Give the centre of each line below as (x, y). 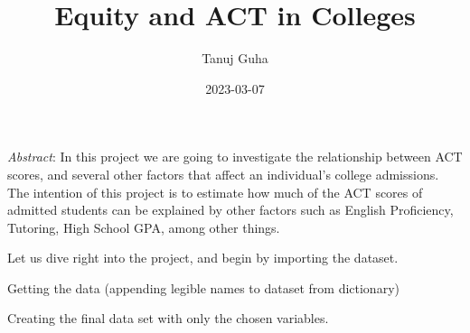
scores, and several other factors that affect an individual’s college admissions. (223, 174)
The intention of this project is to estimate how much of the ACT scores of (215, 192)
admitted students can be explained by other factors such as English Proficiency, (230, 210)
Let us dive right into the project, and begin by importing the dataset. (203, 258)
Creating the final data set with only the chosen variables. (168, 318)
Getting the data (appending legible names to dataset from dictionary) (203, 287)
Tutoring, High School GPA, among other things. (144, 227)
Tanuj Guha (235, 58)
